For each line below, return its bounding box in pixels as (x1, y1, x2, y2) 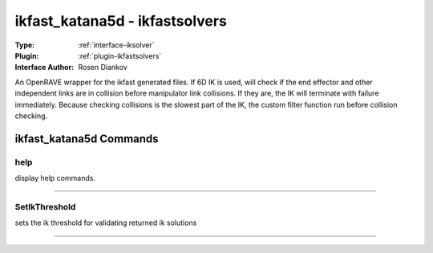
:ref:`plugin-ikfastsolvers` (78, 51, 162, 60)
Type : (14, 40, 35, 50)
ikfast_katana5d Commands (14, 132, 160, 145)
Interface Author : (14, 63, 75, 72)
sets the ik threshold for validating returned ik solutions (14, 218, 197, 228)
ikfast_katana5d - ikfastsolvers (14, 12, 228, 30)
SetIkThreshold (14, 201, 76, 212)
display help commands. (14, 173, 96, 183)
